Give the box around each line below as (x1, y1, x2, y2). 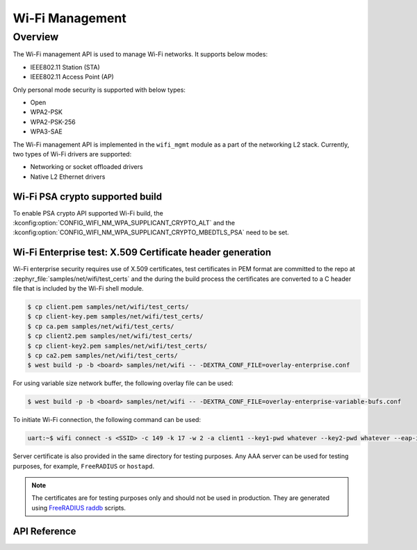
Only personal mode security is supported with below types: (13, 86, 186, 94)
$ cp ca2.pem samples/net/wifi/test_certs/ (27, 352, 179, 359)
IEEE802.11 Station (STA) (30, 63, 100, 71)
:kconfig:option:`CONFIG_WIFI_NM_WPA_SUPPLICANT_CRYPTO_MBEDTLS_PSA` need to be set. (13, 228, 290, 236)
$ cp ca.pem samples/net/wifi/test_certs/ (27, 322, 174, 330)
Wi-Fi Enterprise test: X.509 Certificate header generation (13, 247, 272, 259)
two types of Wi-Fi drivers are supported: (13, 149, 132, 158)
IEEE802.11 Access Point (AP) (30, 73, 114, 81)
